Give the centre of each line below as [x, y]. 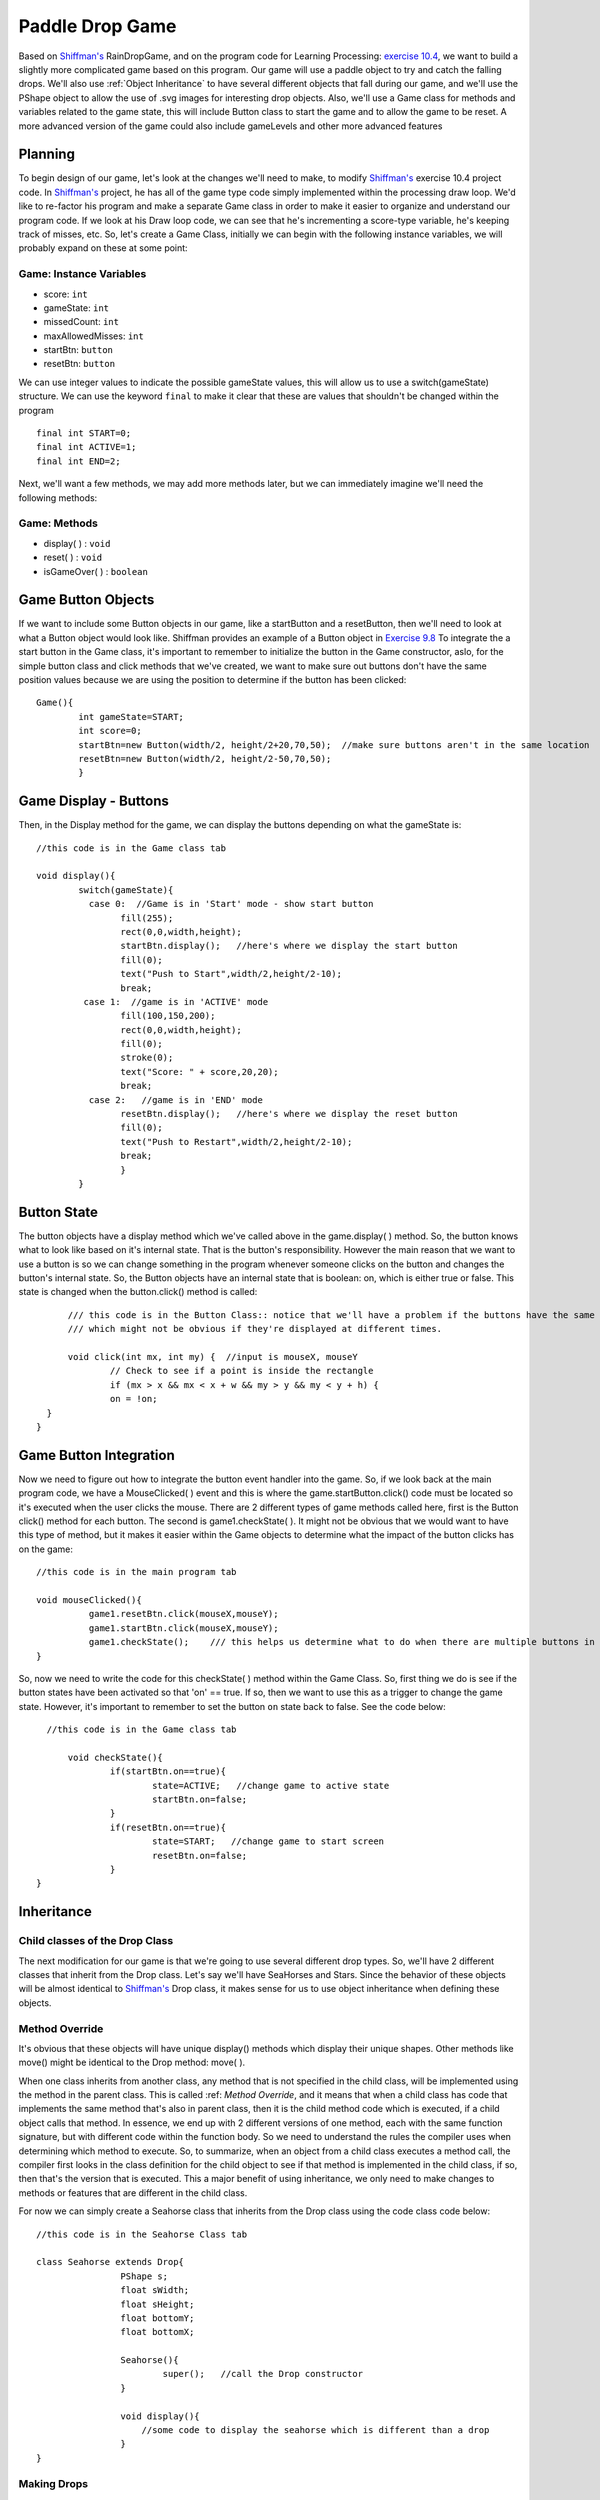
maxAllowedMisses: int [93, 336]
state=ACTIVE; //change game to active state [270, 1785]
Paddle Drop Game [97, 26]
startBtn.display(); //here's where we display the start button [289, 946]
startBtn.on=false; [199, 1799]
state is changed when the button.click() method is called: [138, 1292]
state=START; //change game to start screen [268, 1841]
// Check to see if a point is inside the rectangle [242, 1371]
